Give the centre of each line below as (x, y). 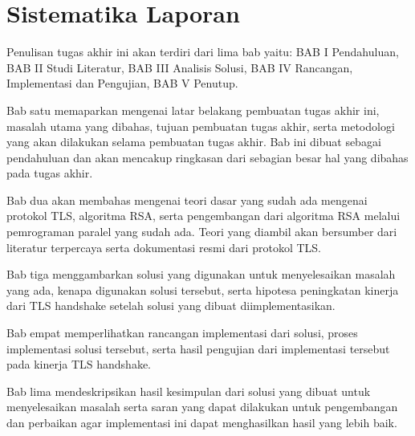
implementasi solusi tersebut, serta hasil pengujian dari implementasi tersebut (198, 348)
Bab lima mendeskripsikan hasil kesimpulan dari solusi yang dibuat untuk (189, 391)
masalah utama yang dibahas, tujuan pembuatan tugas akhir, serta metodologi (201, 126)
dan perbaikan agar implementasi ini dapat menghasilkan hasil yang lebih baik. (202, 422)
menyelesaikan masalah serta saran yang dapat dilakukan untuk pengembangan (202, 407)
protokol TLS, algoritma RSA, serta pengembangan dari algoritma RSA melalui (203, 216)
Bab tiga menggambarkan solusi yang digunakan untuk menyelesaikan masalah (201, 274)
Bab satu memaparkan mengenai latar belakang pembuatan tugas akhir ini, (193, 110)
